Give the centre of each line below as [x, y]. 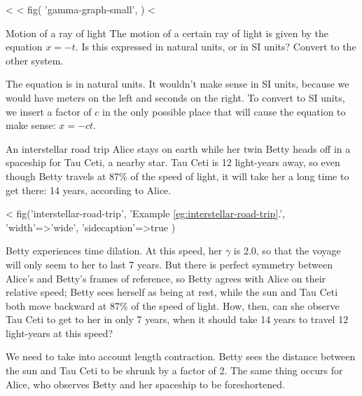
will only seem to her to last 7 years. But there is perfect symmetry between [169, 264]
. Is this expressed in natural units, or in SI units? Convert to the [216, 47]
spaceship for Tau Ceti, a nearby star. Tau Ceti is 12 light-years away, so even [173, 162]
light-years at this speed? [60, 333]
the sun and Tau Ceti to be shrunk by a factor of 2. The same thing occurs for [174, 370]
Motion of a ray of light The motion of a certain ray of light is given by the [167, 33]
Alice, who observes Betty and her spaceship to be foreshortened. [145, 384]
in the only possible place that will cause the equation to [224, 111]
